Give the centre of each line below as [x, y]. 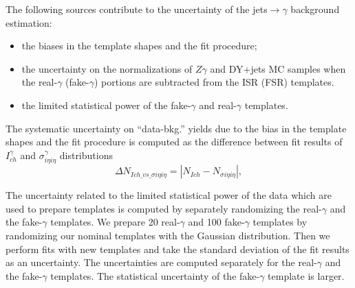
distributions [86, 155]
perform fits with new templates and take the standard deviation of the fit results [177, 249]
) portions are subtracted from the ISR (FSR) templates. [214, 82]
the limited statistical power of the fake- [106, 105]
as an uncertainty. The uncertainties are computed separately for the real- [161, 262]
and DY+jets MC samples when [278, 68]
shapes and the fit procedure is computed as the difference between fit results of [174, 142]
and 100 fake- [216, 222]
